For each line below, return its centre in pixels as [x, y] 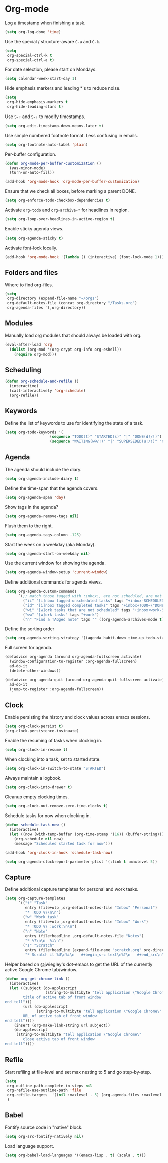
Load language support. [30, 1146]
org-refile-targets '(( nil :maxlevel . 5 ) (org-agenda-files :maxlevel [85, 1095]
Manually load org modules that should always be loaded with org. [73, 335]
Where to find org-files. [29, 285]
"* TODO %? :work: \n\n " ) [51, 926]
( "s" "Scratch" [39, 945]
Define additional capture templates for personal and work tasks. [72, 889]
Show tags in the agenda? [32, 507]
